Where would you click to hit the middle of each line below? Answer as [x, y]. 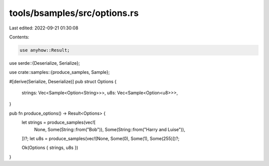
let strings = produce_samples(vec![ [59, 123]
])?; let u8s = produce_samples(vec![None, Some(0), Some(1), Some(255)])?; [101, 139]
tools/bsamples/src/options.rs [74, 13]
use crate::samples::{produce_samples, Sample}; [60, 72]
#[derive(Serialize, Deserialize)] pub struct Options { [63, 81]
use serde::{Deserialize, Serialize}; [45, 63]
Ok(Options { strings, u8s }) [50, 148]
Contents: [19, 37]
